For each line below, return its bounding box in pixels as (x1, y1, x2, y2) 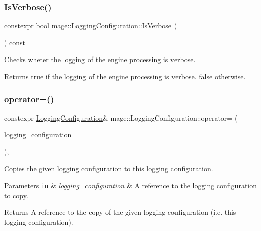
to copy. (4, 190, 28, 200)
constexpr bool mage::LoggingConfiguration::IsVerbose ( (4, 20, 177, 31)
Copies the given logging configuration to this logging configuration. (4, 163, 213, 174)
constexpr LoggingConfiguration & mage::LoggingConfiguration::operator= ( (4, 112, 238, 123)
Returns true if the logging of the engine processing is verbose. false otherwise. (4, 71, 246, 81)
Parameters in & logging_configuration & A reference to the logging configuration (4, 180, 257, 191)
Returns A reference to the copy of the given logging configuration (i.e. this (4, 207, 236, 217)
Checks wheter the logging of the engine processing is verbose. (4, 54, 196, 65)
